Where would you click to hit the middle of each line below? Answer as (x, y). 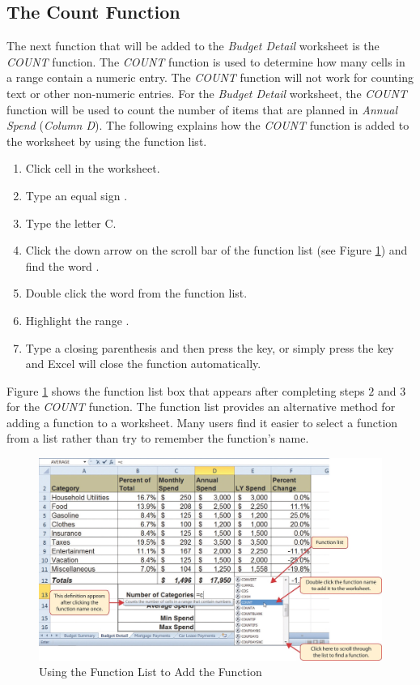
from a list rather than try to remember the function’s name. (158, 438)
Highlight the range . (77, 320)
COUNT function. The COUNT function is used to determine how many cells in (206, 61)
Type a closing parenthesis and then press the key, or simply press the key (210, 347)
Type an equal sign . (76, 195)
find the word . (62, 265)
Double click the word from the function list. (136, 293)
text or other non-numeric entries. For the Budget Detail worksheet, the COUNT (207, 93)
